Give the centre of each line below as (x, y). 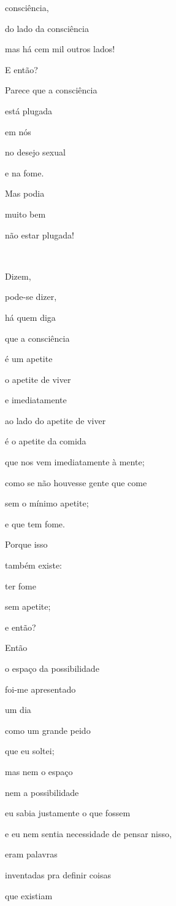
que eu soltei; (30, 751)
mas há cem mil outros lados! (60, 49)
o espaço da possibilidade (52, 668)
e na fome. (25, 172)
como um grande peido (48, 730)
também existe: (34, 565)
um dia (18, 710)
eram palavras (31, 854)
